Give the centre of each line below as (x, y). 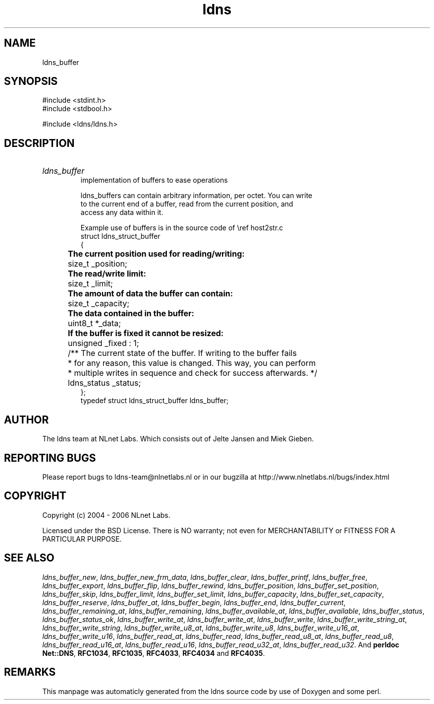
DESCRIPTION (39, 143)
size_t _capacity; (99, 304)
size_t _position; (98, 264)
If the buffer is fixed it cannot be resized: (146, 333)
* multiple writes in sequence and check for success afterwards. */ (193, 373)
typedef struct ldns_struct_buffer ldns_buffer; (155, 401)
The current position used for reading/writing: (156, 254)
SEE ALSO (29, 558)
